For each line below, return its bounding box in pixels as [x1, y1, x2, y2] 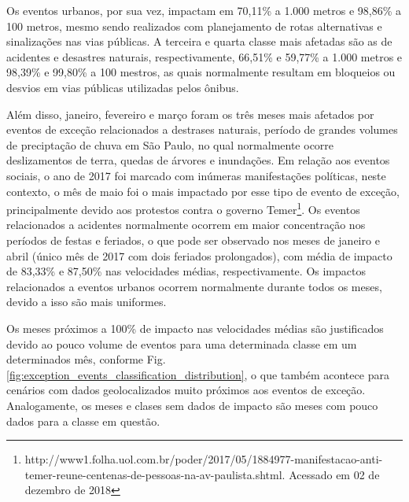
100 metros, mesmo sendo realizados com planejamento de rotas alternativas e [6, 17, 382, 34]
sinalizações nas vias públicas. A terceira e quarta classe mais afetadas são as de [6, 33, 392, 50]
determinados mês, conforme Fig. [6, 351, 166, 367]
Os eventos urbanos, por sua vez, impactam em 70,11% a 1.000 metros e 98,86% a [6, 2, 402, 18]
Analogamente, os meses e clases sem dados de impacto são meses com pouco [6, 397, 378, 413]
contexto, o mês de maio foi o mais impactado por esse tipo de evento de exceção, [6, 183, 400, 199]
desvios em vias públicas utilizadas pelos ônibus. [6, 79, 239, 95]
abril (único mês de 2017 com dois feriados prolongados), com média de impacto [6, 247, 392, 264]
